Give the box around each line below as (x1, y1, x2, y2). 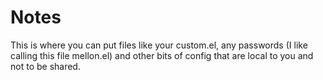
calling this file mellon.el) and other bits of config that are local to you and (10, 49, 314, 61)
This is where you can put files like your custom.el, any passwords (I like (10, 39, 308, 51)
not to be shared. (10, 60, 81, 72)
